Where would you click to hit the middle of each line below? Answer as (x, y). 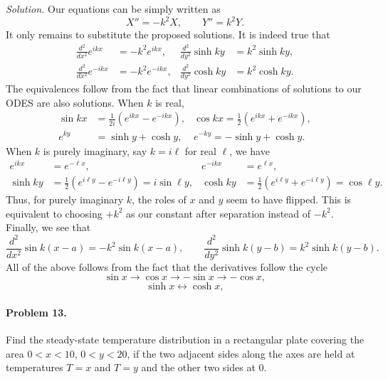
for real (200, 150)
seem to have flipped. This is (289, 199)
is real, (170, 102)
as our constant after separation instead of (219, 213)
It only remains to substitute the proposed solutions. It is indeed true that (168, 34)
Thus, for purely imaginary (65, 199)
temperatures (35, 367)
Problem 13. (36, 312)
